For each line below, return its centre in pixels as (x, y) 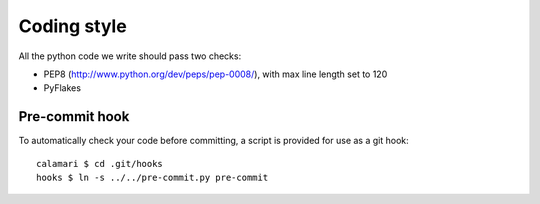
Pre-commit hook (74, 116)
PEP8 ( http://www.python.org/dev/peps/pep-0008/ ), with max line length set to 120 (215, 74)
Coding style (72, 26)
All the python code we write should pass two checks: (130, 56)
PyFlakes (62, 88)
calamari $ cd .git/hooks (100, 163)
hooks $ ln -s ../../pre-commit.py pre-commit (152, 178)
